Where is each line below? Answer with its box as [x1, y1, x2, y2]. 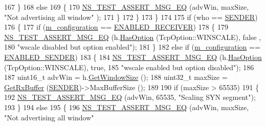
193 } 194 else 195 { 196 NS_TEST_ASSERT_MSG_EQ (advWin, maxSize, [4, 101, 249, 112]
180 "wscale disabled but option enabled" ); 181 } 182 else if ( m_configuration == [4, 41, 260, 52]
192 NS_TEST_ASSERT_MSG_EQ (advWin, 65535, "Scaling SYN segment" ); [4, 92, 256, 102]
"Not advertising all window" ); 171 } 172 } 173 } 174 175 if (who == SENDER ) [4, 11, 258, 22]
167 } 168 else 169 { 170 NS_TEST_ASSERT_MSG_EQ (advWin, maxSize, [4, 2, 249, 12]
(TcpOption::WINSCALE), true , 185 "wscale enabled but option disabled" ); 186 [4, 61, 254, 72]
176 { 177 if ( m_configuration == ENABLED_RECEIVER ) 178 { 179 [4, 22, 228, 32]
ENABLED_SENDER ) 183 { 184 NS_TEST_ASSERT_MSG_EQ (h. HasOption [4, 51, 262, 62]
